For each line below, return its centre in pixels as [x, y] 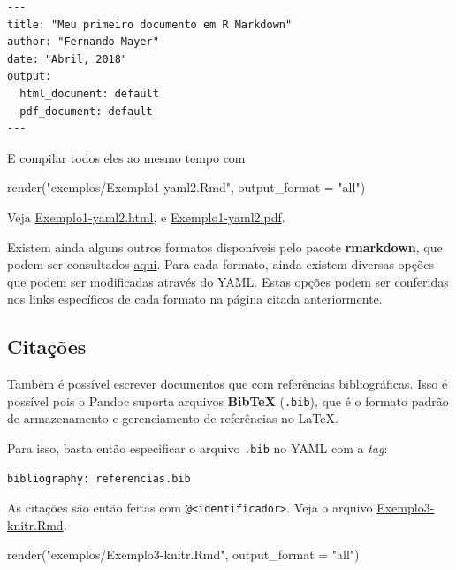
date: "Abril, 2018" [68, 59]
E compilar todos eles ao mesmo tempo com [126, 157]
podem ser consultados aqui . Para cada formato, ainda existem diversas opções [221, 264]
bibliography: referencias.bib [99, 478]
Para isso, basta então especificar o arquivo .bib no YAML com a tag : [198, 447]
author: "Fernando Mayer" [83, 42]
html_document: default [89, 93]
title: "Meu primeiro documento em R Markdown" [150, 24]
